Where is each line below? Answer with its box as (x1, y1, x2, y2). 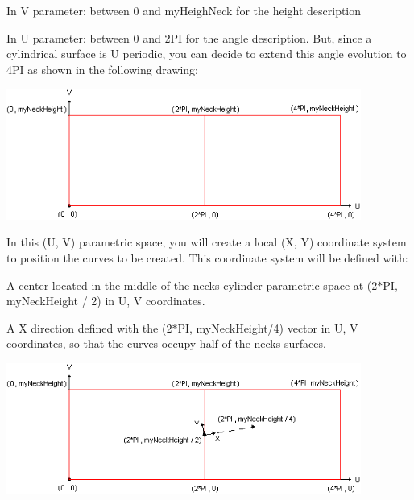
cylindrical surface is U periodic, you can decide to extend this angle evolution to (6, 45, 407, 62)
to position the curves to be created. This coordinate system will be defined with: (6, 250, 408, 266)
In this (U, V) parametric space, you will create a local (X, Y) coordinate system (6, 233, 407, 250)
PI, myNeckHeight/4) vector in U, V (177, 319, 358, 336)
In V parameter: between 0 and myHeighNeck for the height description (6, 2, 362, 19)
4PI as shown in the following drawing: (6, 60, 199, 77)
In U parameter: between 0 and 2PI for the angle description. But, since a (6, 29, 372, 46)
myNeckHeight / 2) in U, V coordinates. (6, 292, 205, 309)
